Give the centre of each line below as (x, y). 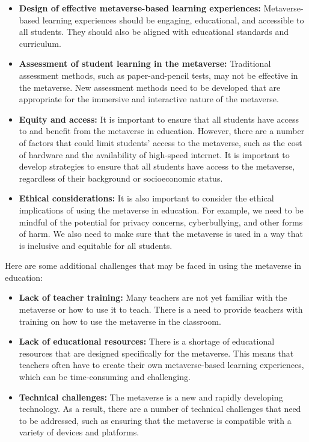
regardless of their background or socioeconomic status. (121, 178)
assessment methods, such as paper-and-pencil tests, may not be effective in (158, 75)
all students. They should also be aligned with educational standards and (154, 32)
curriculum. (40, 43)
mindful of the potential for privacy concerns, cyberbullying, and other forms (161, 222)
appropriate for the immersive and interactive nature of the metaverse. (149, 99)
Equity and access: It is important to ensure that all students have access (159, 119)
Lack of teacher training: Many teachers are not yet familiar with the (153, 297)
